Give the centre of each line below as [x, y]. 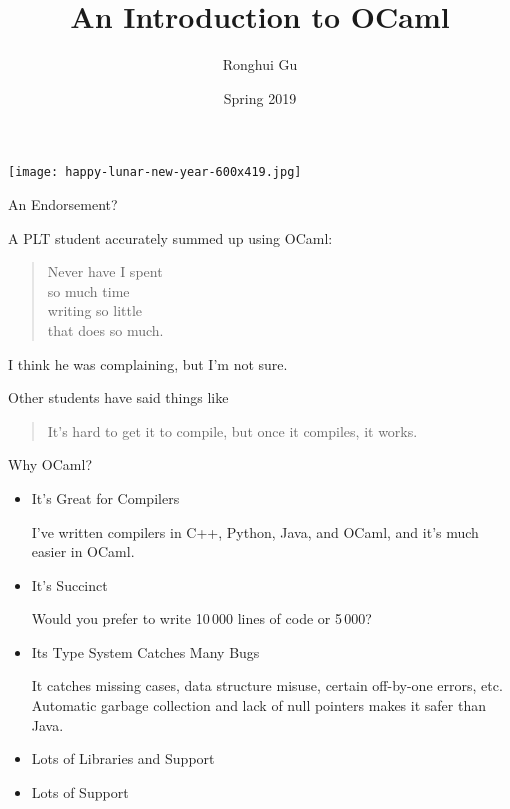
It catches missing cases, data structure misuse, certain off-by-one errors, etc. [267, 685]
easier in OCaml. [83, 551]
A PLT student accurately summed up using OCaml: [170, 237]
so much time [88, 290]
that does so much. [105, 329]
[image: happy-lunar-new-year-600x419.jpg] [155, 172]
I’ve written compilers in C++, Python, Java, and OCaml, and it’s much [255, 531]
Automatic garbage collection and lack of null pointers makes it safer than [258, 705]
